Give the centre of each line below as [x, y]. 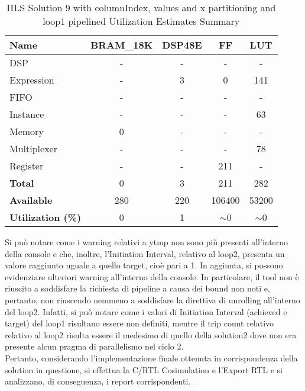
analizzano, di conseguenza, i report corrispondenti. [98, 381]
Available [31, 200]
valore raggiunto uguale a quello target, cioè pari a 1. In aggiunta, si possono [144, 265]
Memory [27, 131]
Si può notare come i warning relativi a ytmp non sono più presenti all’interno [147, 242]
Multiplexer [33, 148]
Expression [32, 80]
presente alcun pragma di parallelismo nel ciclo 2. [94, 346]
